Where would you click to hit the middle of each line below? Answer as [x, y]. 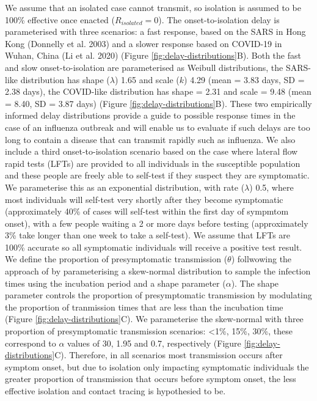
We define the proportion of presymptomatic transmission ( [116, 259]
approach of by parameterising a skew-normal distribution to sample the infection [158, 271]
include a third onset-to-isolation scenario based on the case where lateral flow [151, 151]
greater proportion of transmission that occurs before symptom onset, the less [151, 379]
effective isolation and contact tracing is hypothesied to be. [115, 391]
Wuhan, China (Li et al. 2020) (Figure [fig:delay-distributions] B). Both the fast [153, 55]
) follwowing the [261, 259]
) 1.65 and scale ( [147, 79]
